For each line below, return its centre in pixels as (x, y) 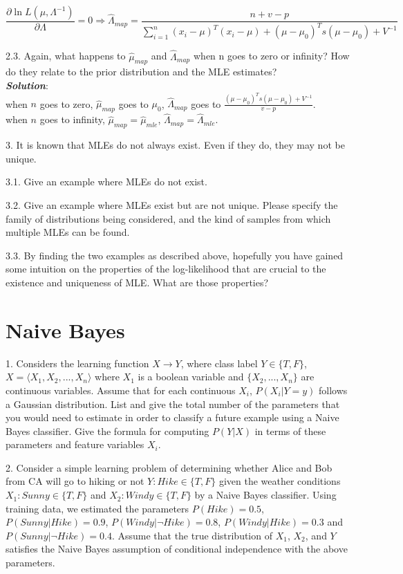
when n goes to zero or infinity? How (271, 56)
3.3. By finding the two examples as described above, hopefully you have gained (175, 255)
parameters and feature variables (75, 444)
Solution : (27, 85)
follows (333, 390)
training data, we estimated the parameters (97, 508)
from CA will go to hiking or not (75, 481)
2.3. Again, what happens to (66, 56)
